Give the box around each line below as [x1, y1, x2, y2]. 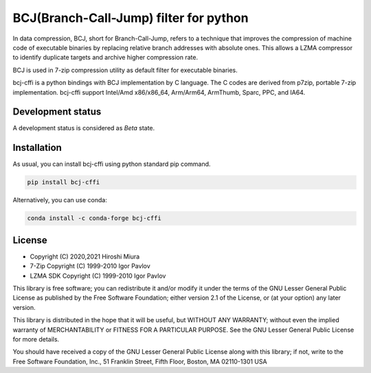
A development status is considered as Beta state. [12, 124, 155, 132]
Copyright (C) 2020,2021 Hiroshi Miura [30, 252, 140, 261]
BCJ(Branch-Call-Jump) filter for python [12, 10, 249, 25]
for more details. [12, 335, 60, 343]
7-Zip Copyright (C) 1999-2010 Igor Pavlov [30, 262, 150, 270]
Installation [12, 142, 62, 154]
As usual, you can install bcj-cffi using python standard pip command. [12, 160, 211, 168]
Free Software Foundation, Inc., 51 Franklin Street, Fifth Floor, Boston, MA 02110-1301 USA [12, 357, 267, 365]
